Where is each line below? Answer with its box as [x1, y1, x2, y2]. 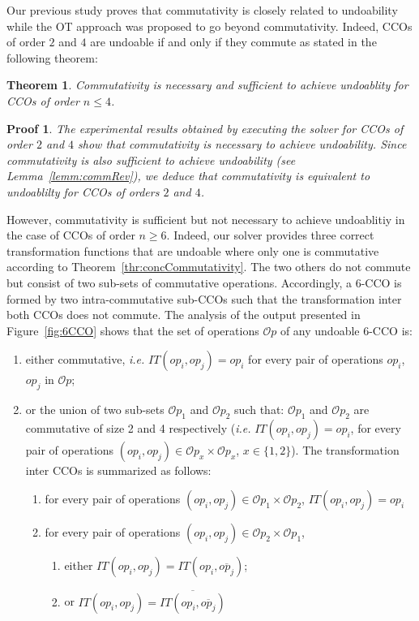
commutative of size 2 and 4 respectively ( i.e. [25, 419, 251, 436]
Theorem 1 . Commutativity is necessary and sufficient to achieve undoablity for [6, 76, 408, 93]
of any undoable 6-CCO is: [280, 321, 413, 339]
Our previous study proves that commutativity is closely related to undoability [6, 2, 398, 18]
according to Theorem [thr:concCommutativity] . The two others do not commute [6, 258, 411, 275]
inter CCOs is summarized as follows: [25, 461, 212, 478]
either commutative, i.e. [25, 351, 145, 368]
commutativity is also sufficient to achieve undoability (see [6, 151, 296, 168]
